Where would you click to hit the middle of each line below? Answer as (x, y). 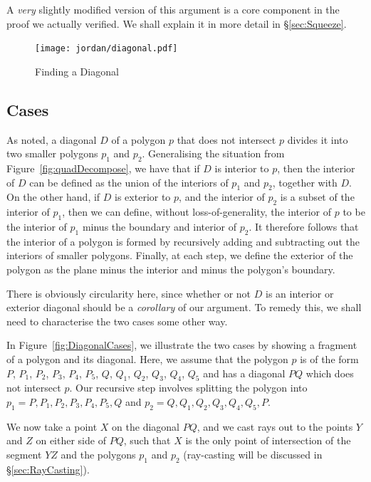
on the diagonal (146, 426)
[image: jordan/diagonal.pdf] (106, 49)
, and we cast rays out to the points (275, 426)
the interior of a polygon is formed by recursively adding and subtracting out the (183, 241)
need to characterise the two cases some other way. (117, 321)
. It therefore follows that (304, 227)
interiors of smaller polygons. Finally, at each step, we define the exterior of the (180, 255)
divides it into (318, 139)
